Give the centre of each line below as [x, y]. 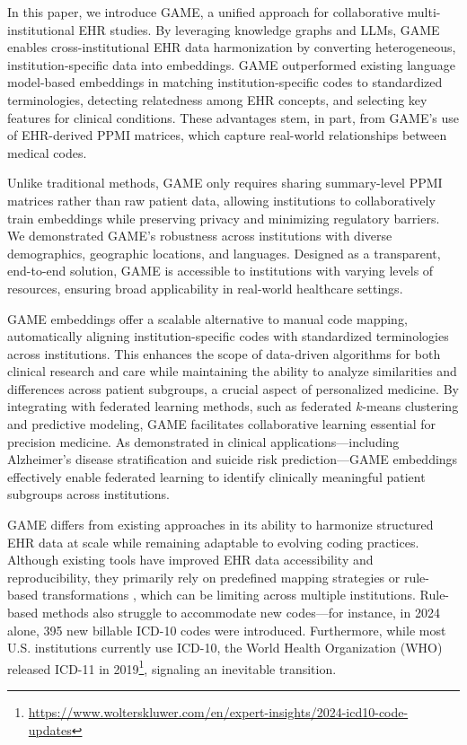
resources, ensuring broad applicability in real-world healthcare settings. [205, 288]
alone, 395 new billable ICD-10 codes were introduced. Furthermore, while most [227, 630]
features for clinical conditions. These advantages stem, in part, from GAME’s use [233, 117]
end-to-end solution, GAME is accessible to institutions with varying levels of [220, 271]
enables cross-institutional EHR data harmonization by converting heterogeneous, [232, 47]
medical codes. [47, 152]
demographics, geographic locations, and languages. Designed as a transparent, [224, 253]
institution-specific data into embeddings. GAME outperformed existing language [231, 64]
